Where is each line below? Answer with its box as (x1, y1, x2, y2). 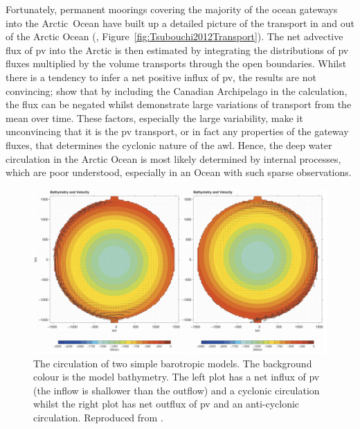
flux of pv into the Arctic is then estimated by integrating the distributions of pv (6, 42, 349, 57)
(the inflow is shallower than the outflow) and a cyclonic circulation (33, 383, 320, 397)
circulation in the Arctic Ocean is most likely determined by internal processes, (6, 151, 341, 166)
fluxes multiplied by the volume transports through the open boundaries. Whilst (6, 56, 347, 71)
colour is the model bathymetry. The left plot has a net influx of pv (33, 369, 320, 384)
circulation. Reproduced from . (33, 410, 163, 424)
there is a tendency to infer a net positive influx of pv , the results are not (6, 69, 316, 84)
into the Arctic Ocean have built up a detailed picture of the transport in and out (6, 15, 354, 30)
